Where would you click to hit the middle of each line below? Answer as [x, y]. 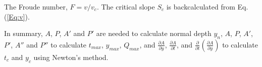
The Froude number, [36, 6]
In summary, [23, 33]
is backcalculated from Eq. [207, 6]
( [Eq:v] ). [17, 16]
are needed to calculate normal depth [154, 33]
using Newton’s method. [71, 57]
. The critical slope [126, 6]
